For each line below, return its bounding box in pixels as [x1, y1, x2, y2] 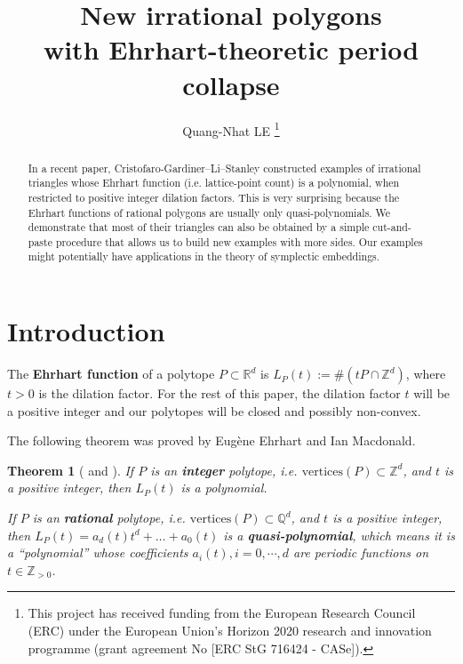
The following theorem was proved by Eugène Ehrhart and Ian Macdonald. [7, 431, 416, 450]
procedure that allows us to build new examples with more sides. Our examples [55, 234, 423, 249]
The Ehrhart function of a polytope [7, 364, 215, 383]
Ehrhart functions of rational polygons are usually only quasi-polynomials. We [28, 204, 391, 220]
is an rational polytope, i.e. [32, 508, 186, 527]
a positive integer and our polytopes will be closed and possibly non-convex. [7, 401, 421, 420]
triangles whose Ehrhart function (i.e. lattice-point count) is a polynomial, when [28, 175, 400, 190]
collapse [182, 66, 280, 102]
